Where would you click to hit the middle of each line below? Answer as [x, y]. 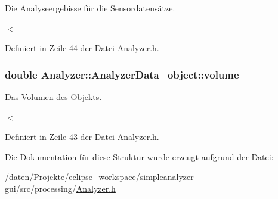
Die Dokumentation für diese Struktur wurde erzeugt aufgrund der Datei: [139, 156]
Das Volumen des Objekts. [53, 97]
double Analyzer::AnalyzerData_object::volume [122, 74]
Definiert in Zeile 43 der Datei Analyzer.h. [82, 137]
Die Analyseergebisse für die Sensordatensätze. [90, 8]
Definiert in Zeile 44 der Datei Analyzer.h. [82, 48]
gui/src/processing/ [41, 188]
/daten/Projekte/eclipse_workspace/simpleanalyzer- [101, 177]
